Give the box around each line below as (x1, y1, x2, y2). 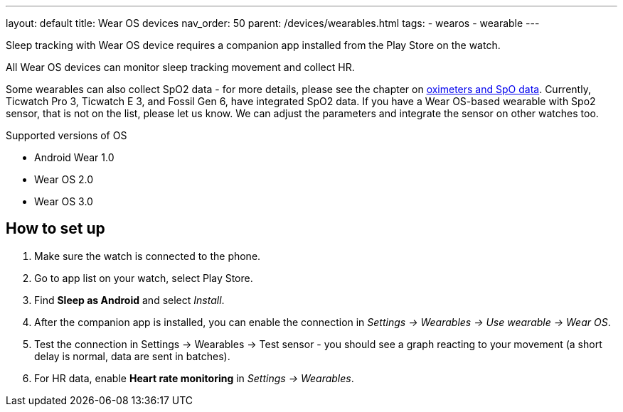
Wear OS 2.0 (34, 173, 94, 185)
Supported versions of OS (6, 129, 127, 141)
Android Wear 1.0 (34, 151, 115, 163)
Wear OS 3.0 (34, 195, 93, 207)
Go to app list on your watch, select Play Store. (34, 271, 253, 284)
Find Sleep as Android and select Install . (34, 293, 225, 306)
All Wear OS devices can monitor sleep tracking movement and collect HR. (6, 61, 355, 73)
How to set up (6, 219, 105, 238)
